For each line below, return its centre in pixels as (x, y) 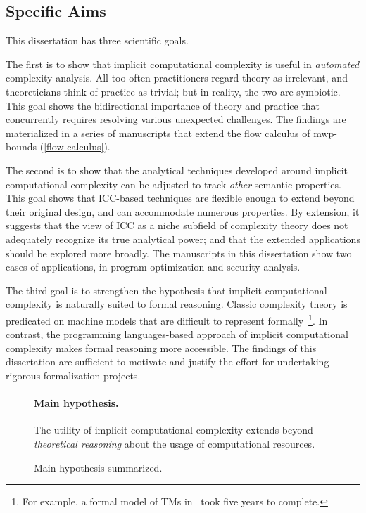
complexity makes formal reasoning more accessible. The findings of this (161, 348)
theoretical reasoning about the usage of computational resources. (175, 443)
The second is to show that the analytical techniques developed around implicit (177, 170)
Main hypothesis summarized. (98, 467)
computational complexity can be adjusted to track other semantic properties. (173, 184)
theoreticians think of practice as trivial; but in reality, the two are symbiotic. (173, 91)
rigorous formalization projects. (73, 375)
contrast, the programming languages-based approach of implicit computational (177, 334)
